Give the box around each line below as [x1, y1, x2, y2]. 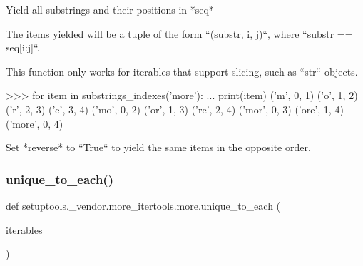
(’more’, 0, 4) [6, 116, 63, 131]
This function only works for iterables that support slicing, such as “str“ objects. [6, 63, 358, 78]
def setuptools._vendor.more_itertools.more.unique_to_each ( [6, 198, 281, 213]
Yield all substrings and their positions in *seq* [6, 2, 214, 16]
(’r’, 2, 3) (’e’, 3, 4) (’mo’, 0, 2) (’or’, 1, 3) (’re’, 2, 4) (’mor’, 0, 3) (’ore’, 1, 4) [6, 101, 344, 116]
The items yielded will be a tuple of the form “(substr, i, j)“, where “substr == [6, 26, 353, 41]
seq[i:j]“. [6, 40, 40, 55]
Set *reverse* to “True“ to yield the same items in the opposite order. [6, 140, 311, 155]
